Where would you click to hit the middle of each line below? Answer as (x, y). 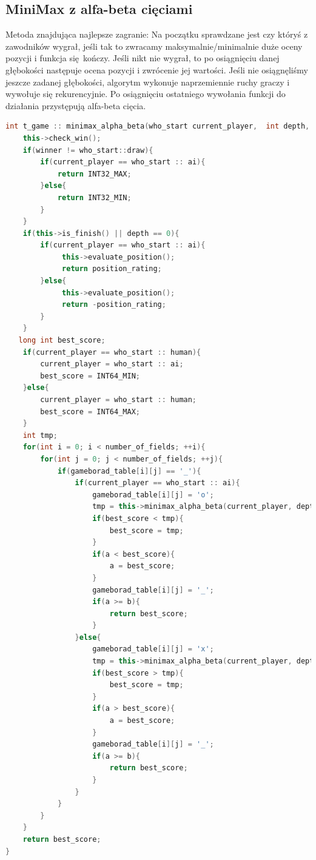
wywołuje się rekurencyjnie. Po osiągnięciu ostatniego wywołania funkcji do (146, 94)
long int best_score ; (62, 341)
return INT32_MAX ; (94, 174)
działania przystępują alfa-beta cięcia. (76, 105)
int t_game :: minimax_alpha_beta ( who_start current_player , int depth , (158, 126)
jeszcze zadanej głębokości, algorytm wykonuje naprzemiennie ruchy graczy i (148, 82)
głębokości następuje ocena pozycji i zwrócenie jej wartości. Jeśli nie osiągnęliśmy (157, 69)
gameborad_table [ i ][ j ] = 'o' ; (153, 495)
